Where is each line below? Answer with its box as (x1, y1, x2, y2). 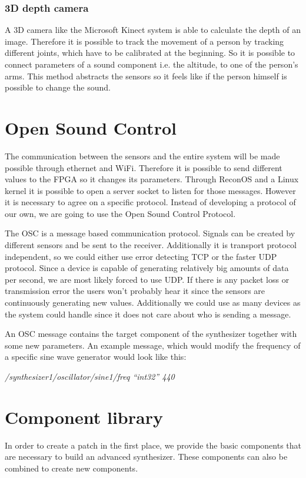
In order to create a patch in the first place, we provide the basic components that (5, 439, 301, 451)
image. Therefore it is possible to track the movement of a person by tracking (5, 35, 284, 47)
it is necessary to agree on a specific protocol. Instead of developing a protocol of (5, 196, 296, 208)
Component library (5, 405, 163, 429)
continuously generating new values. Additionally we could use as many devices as (5, 296, 301, 309)
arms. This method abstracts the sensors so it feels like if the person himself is (5, 69, 287, 82)
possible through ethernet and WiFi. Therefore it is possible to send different (5, 161, 282, 173)
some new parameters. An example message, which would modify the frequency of (5, 339, 301, 351)
